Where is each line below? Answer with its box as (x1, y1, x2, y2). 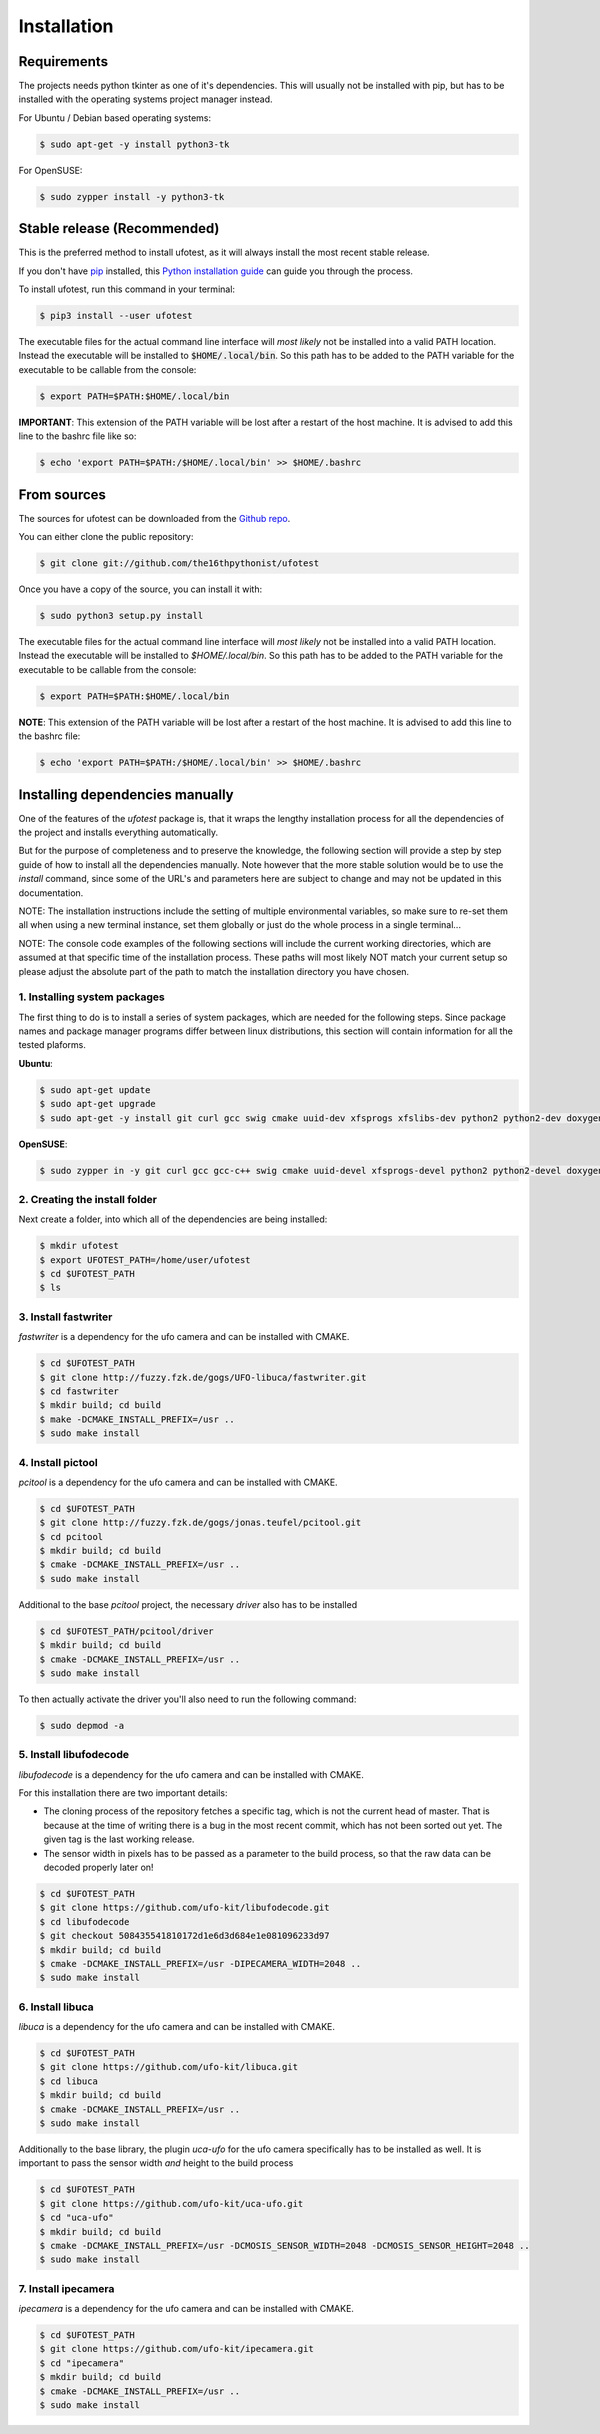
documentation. (18, 886, 84, 899)
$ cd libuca (39, 2075, 99, 2087)
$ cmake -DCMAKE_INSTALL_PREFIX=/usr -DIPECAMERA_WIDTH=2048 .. (39, 1958, 362, 1969)
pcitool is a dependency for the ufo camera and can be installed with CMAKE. (18, 1476, 339, 1488)
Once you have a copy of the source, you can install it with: (18, 583, 263, 595)
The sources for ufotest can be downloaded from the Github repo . (18, 512, 291, 524)
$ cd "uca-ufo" (39, 2212, 114, 2224)
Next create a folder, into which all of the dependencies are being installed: (18, 1213, 328, 1225)
